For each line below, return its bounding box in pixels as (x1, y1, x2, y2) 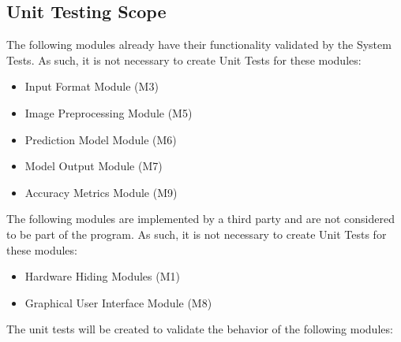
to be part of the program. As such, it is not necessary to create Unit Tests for (6, 225, 387, 242)
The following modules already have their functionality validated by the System (6, 36, 392, 53)
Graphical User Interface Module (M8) (24, 294, 212, 310)
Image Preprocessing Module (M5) (24, 104, 193, 121)
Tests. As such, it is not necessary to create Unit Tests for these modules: (6, 51, 362, 68)
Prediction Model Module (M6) (24, 131, 177, 147)
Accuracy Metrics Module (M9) (24, 184, 178, 200)
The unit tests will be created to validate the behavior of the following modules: (6, 321, 393, 337)
